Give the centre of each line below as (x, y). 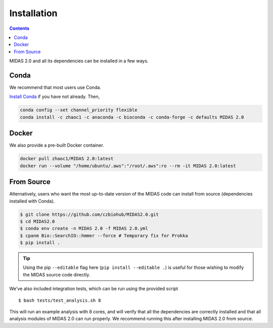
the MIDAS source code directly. (57, 274)
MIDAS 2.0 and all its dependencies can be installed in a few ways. (79, 61)
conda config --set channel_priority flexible (79, 110)
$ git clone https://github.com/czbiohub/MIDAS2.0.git (89, 214)
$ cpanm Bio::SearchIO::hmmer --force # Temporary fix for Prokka (104, 236)
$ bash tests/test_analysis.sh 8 (60, 300)
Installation (33, 13)
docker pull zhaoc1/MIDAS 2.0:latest (67, 159)
